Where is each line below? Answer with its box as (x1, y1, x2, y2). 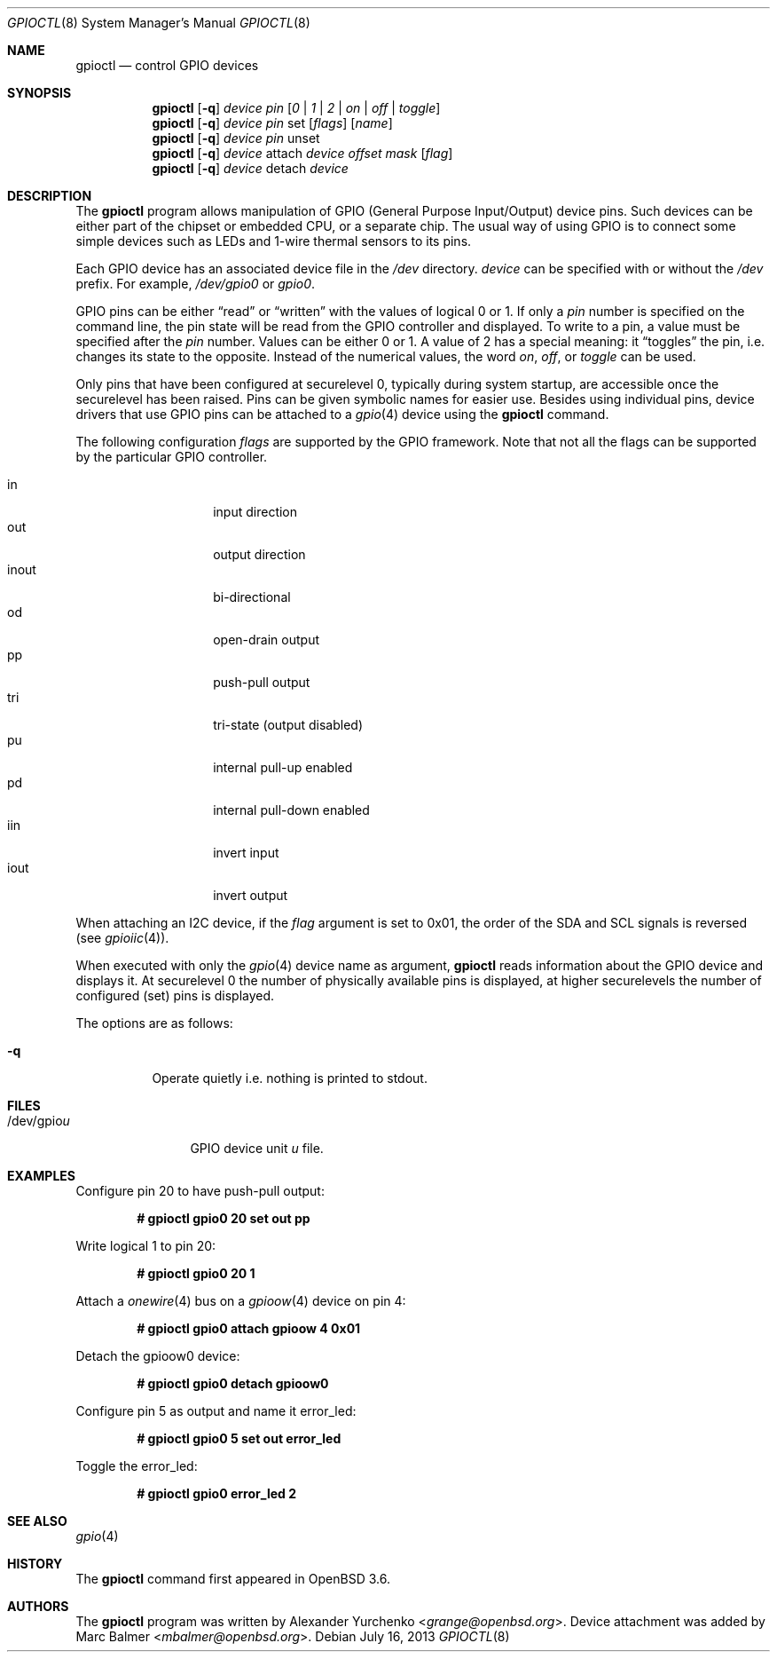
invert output (213, 888, 288, 903)
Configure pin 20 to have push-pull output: (75, 1183, 325, 1198)
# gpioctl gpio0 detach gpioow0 (137, 1376, 329, 1391)
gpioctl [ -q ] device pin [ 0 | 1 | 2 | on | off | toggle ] (152, 100, 441, 115)
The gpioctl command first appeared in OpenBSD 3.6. (75, 1571, 390, 1586)
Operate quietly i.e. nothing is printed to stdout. (152, 1070, 428, 1086)
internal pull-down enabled (213, 802, 370, 818)
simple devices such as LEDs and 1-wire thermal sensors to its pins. (75, 233, 472, 249)
